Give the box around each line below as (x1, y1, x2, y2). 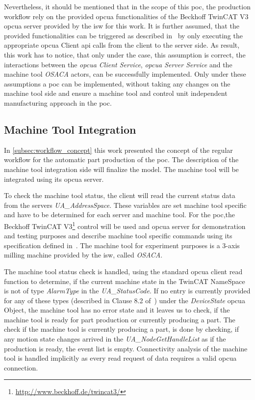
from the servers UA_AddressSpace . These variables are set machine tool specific (4, 200, 247, 210)
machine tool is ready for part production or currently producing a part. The (4, 314, 235, 324)
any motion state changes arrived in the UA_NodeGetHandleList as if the (4, 334, 226, 344)
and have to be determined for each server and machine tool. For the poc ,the (4, 209, 235, 220)
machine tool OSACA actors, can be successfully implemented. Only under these (4, 69, 246, 79)
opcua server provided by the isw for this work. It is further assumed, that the (4, 21, 239, 31)
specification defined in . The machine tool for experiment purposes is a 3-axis (4, 240, 240, 250)
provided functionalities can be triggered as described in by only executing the (4, 30, 243, 40)
